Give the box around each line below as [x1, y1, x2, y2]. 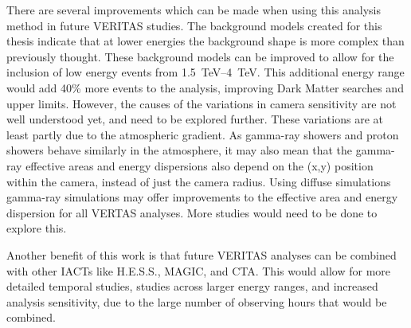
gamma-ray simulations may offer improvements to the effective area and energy [6, 189, 398, 205]
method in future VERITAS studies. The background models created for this [6, 17, 382, 33]
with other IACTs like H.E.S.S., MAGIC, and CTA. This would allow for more [6, 262, 391, 279]
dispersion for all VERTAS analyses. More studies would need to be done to [6, 204, 378, 221]
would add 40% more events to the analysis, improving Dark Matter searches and [6, 79, 404, 96]
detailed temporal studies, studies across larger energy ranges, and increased [6, 278, 378, 295]
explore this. [6, 220, 67, 236]
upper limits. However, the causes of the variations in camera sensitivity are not [6, 95, 397, 111]
